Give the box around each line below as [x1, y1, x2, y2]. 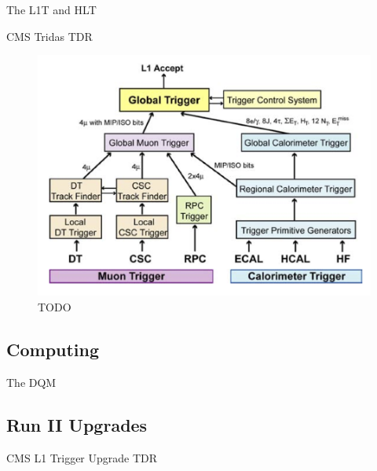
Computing [6, 337, 100, 362]
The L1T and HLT [6, 2, 97, 17]
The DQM [6, 373, 57, 390]
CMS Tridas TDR [6, 28, 93, 44]
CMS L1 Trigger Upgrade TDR [6, 449, 158, 465]
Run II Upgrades [6, 412, 148, 436]
